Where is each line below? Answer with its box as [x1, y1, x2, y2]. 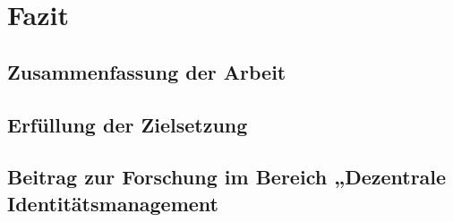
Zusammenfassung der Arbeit [7, 57, 286, 85]
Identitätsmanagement [7, 189, 218, 217]
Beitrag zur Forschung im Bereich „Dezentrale [7, 163, 447, 191]
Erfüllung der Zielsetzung [7, 110, 248, 138]
